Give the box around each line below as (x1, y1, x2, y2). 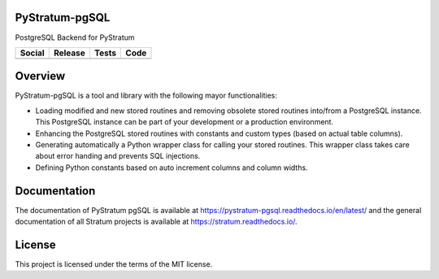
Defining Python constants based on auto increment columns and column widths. (35, 163, 308, 172)
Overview (15, 69, 66, 83)
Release (53, 47, 85, 59)
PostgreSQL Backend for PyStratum (15, 33, 135, 42)
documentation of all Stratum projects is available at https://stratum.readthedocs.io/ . (15, 216, 298, 227)
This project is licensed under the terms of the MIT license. (15, 259, 213, 268)
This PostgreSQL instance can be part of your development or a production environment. (35, 117, 333, 127)
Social (20, 47, 45, 59)
